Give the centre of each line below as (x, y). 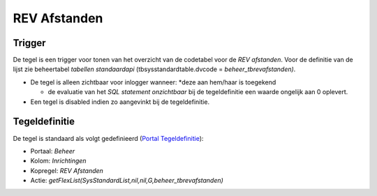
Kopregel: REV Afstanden (67, 170)
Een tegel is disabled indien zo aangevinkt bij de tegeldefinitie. (120, 102)
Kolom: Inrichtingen (58, 161)
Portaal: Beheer (53, 151)
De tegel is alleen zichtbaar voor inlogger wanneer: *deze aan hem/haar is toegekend (153, 82)
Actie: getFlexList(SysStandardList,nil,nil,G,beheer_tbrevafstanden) (127, 181)
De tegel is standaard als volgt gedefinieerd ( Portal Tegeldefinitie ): (108, 138)
